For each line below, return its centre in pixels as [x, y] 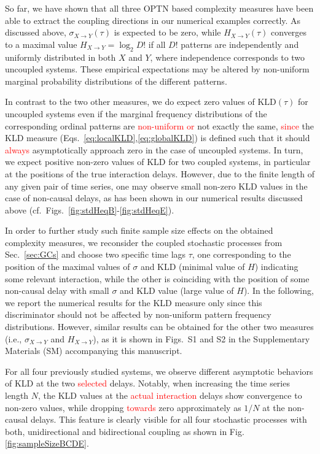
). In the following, [279, 290]
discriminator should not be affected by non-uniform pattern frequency [138, 314]
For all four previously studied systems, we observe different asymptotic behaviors [159, 371]
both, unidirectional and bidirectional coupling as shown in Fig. [125, 431]
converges [289, 32]
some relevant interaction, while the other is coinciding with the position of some [157, 278]
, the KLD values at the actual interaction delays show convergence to [170, 395]
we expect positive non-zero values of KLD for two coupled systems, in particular [158, 162]
